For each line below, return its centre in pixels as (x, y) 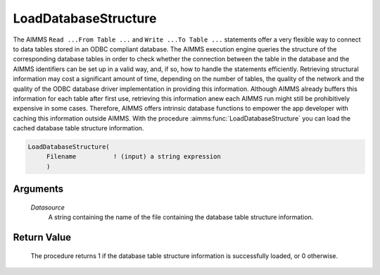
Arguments (38, 189)
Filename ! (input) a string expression (133, 157)
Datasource (47, 207)
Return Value (42, 237)
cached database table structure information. (78, 128)
